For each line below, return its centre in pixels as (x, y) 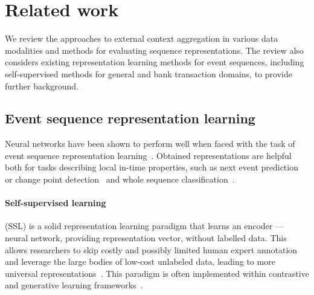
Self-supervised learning (56, 203)
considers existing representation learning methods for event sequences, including (155, 62)
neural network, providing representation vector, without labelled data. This (146, 238)
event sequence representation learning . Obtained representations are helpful (148, 155)
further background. (42, 86)
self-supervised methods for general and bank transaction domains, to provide (149, 73)
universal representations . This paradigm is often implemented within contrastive (157, 273)
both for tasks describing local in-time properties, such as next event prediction (152, 167)
